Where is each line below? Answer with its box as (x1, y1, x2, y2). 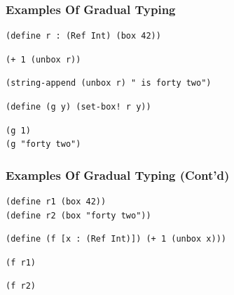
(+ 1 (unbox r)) (6, 54, 81, 65)
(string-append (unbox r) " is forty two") (6, 78, 212, 88)
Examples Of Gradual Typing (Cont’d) (6, 166, 230, 183)
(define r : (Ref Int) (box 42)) (6, 31, 161, 41)
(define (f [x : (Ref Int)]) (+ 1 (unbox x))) (6, 234, 226, 244)
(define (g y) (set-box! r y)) (6, 102, 151, 112)
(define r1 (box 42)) (6, 197, 106, 206)
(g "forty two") (6, 139, 81, 150)
